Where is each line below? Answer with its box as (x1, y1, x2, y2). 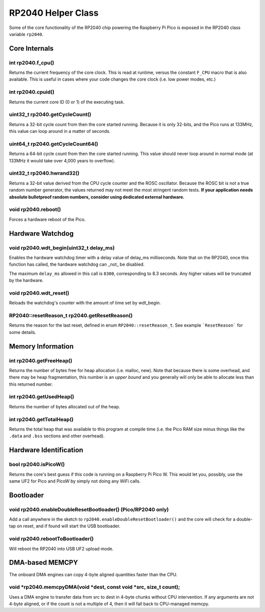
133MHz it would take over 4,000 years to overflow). (9, 157, 115, 163)
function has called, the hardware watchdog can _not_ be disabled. (9, 261, 145, 268)
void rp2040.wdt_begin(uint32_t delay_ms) (9, 244, 115, 251)
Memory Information (9, 342, 74, 350)
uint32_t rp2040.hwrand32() (9, 170, 79, 177)
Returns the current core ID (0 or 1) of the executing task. (9, 99, 125, 105)
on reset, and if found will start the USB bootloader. (17, 523, 121, 529)
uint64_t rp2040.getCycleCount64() (9, 140, 98, 147)
